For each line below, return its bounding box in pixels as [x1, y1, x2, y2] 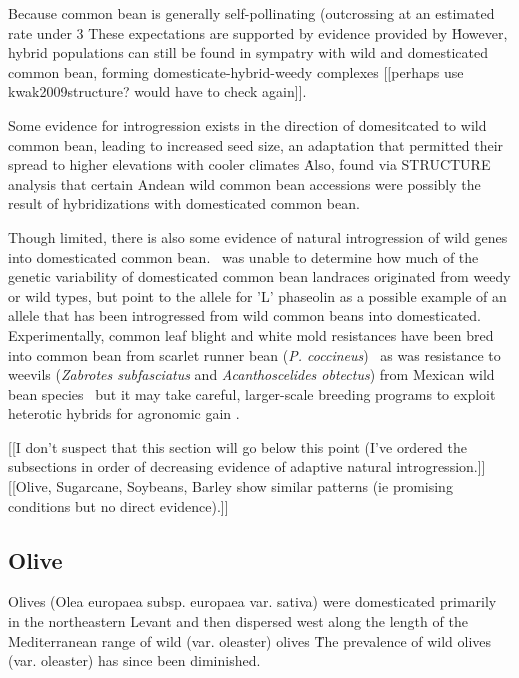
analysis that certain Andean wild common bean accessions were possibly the [8, 173, 481, 194]
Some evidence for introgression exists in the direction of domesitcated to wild [8, 114, 487, 135]
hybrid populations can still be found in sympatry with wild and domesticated [8, 42, 488, 63]
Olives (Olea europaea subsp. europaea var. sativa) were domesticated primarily [8, 591, 497, 612]
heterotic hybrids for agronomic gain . [8, 403, 240, 424]
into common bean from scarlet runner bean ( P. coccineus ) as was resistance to [8, 344, 501, 365]
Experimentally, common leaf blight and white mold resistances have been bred [8, 324, 494, 345]
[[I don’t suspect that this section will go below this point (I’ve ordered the [8, 436, 467, 457]
